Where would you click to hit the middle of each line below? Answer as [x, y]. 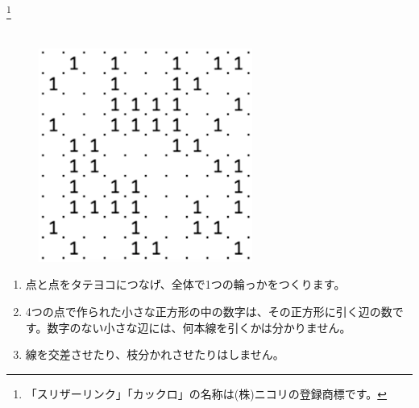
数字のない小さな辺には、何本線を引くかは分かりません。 [199, 327]
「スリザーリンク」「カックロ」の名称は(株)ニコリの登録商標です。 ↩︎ [206, 393]
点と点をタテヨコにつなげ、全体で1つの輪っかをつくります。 [185, 284]
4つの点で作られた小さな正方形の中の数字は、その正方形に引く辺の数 [209, 312]
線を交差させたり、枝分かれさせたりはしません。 [155, 354]
